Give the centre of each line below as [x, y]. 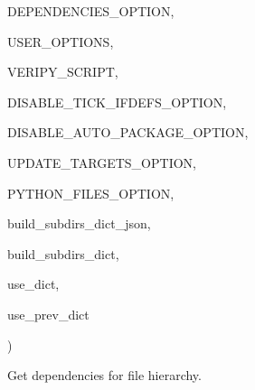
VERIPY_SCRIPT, [63, 72]
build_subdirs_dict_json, [79, 223]
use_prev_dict [48, 314]
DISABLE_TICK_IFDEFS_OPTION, [117, 102]
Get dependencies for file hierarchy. [104, 375]
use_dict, [33, 284]
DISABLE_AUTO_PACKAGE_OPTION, [128, 132]
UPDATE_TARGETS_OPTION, [102, 162]
